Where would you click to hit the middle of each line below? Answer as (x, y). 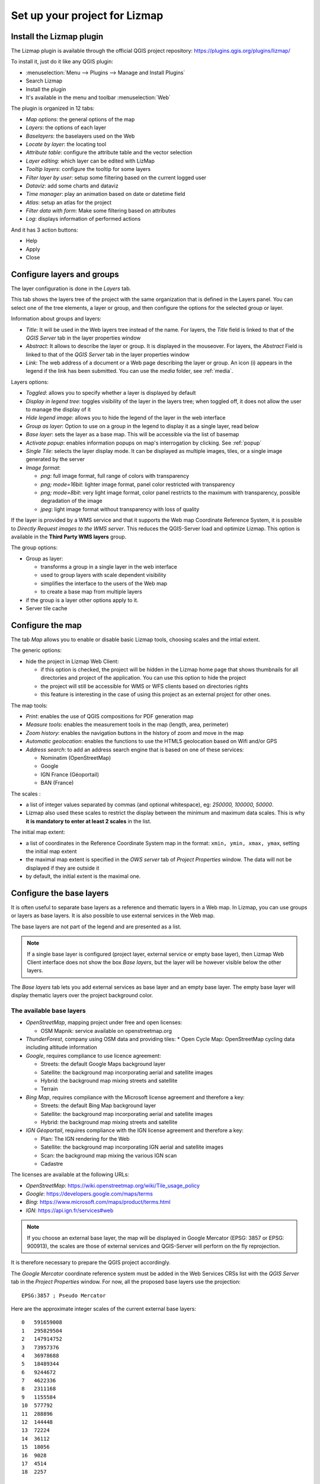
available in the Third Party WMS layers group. (69, 537)
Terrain (49, 1089)
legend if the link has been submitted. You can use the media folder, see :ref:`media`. (129, 371)
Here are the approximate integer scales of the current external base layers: (104, 1308)
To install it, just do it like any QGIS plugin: (62, 62)
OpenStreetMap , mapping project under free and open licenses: (104, 1022)
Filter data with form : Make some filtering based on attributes (101, 211)
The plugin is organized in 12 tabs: (53, 108)
